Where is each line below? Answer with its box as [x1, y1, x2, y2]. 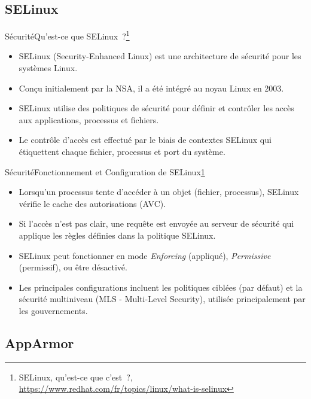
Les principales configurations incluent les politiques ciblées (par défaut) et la [19, 281, 303, 293]
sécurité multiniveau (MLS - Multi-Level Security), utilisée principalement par [19, 293, 306, 305]
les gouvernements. [19, 304, 88, 316]
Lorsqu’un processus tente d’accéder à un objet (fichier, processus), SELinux [19, 185, 299, 198]
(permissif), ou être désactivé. [19, 261, 127, 273]
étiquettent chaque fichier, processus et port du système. [19, 145, 225, 158]
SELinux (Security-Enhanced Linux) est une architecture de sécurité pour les [19, 50, 301, 62]
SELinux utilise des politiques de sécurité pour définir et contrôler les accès [19, 102, 294, 114]
